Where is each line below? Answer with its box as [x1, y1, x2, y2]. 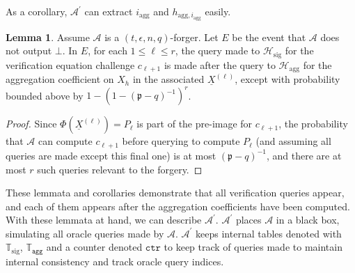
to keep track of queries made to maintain [164, 240, 342, 254]
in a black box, [276, 212, 340, 227]
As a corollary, [6, 4, 68, 18]
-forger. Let [170, 29, 219, 44]
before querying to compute [122, 134, 240, 148]
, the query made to [175, 43, 260, 58]
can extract [84, 4, 133, 18]
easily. [205, 4, 231, 18]
